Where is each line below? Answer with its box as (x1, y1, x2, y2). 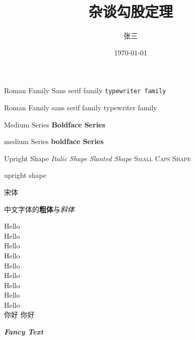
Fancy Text (4, 326, 44, 337)
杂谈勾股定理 (88, 1, 173, 22)
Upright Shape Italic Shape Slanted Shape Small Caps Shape (4, 153, 191, 163)
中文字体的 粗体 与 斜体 (4, 203, 74, 214)
